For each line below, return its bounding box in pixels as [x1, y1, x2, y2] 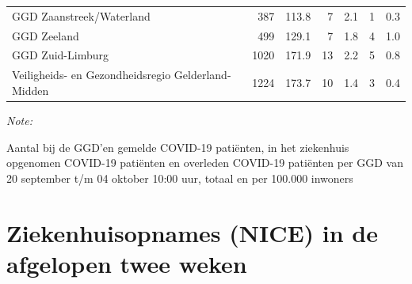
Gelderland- [174, 66, 231, 83]
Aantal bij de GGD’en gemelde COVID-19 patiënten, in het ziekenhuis [6, 138, 349, 155]
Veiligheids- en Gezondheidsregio [12, 66, 171, 83]
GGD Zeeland [12, 27, 79, 44]
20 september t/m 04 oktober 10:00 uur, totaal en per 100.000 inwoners [6, 169, 353, 186]
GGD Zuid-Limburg [12, 47, 109, 63]
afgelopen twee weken [6, 247, 247, 279]
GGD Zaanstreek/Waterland [12, 7, 151, 24]
